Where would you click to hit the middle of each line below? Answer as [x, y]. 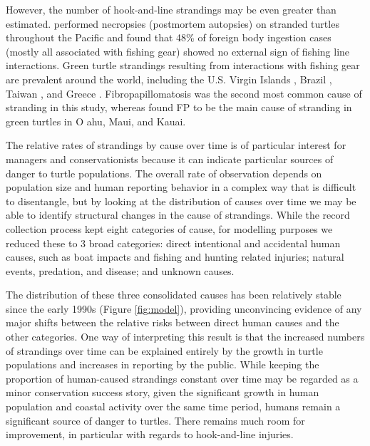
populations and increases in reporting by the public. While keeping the [163, 364]
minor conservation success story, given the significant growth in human [163, 392]
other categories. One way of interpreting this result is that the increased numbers [185, 337]
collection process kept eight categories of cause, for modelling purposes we [169, 228]
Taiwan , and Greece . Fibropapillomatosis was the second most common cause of [184, 93]
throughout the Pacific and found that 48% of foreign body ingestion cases [169, 37]
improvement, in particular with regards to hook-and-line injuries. [150, 434]
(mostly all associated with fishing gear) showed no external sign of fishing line [178, 51]
